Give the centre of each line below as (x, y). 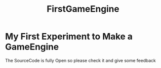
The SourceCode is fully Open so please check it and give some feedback (80, 60)
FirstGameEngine (83, 9)
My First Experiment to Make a (69, 36)
